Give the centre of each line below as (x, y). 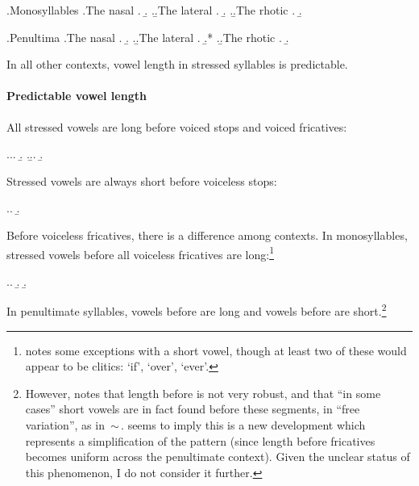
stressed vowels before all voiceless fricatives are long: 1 (140, 253)
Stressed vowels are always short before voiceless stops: (142, 180)
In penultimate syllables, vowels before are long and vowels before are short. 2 (197, 310)
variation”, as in (65, 425)
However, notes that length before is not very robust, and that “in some (203, 393)
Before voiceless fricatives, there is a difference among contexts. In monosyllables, (207, 235)
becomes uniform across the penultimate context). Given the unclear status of (218, 457)
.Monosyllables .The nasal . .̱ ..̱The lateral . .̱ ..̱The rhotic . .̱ (154, 10)
